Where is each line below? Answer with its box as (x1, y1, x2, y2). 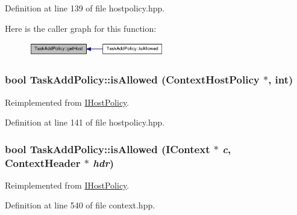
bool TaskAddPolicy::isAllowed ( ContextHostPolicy (5, 72, 260, 87)
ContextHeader (5, 155, 81, 170)
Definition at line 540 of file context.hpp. (5, 199, 155, 211)
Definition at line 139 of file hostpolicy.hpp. (5, 2, 165, 14)
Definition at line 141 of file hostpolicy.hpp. (5, 116, 165, 129)
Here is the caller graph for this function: (5, 22, 157, 34)
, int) (268, 72, 293, 87)
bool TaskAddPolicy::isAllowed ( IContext (5, 141, 210, 156)
